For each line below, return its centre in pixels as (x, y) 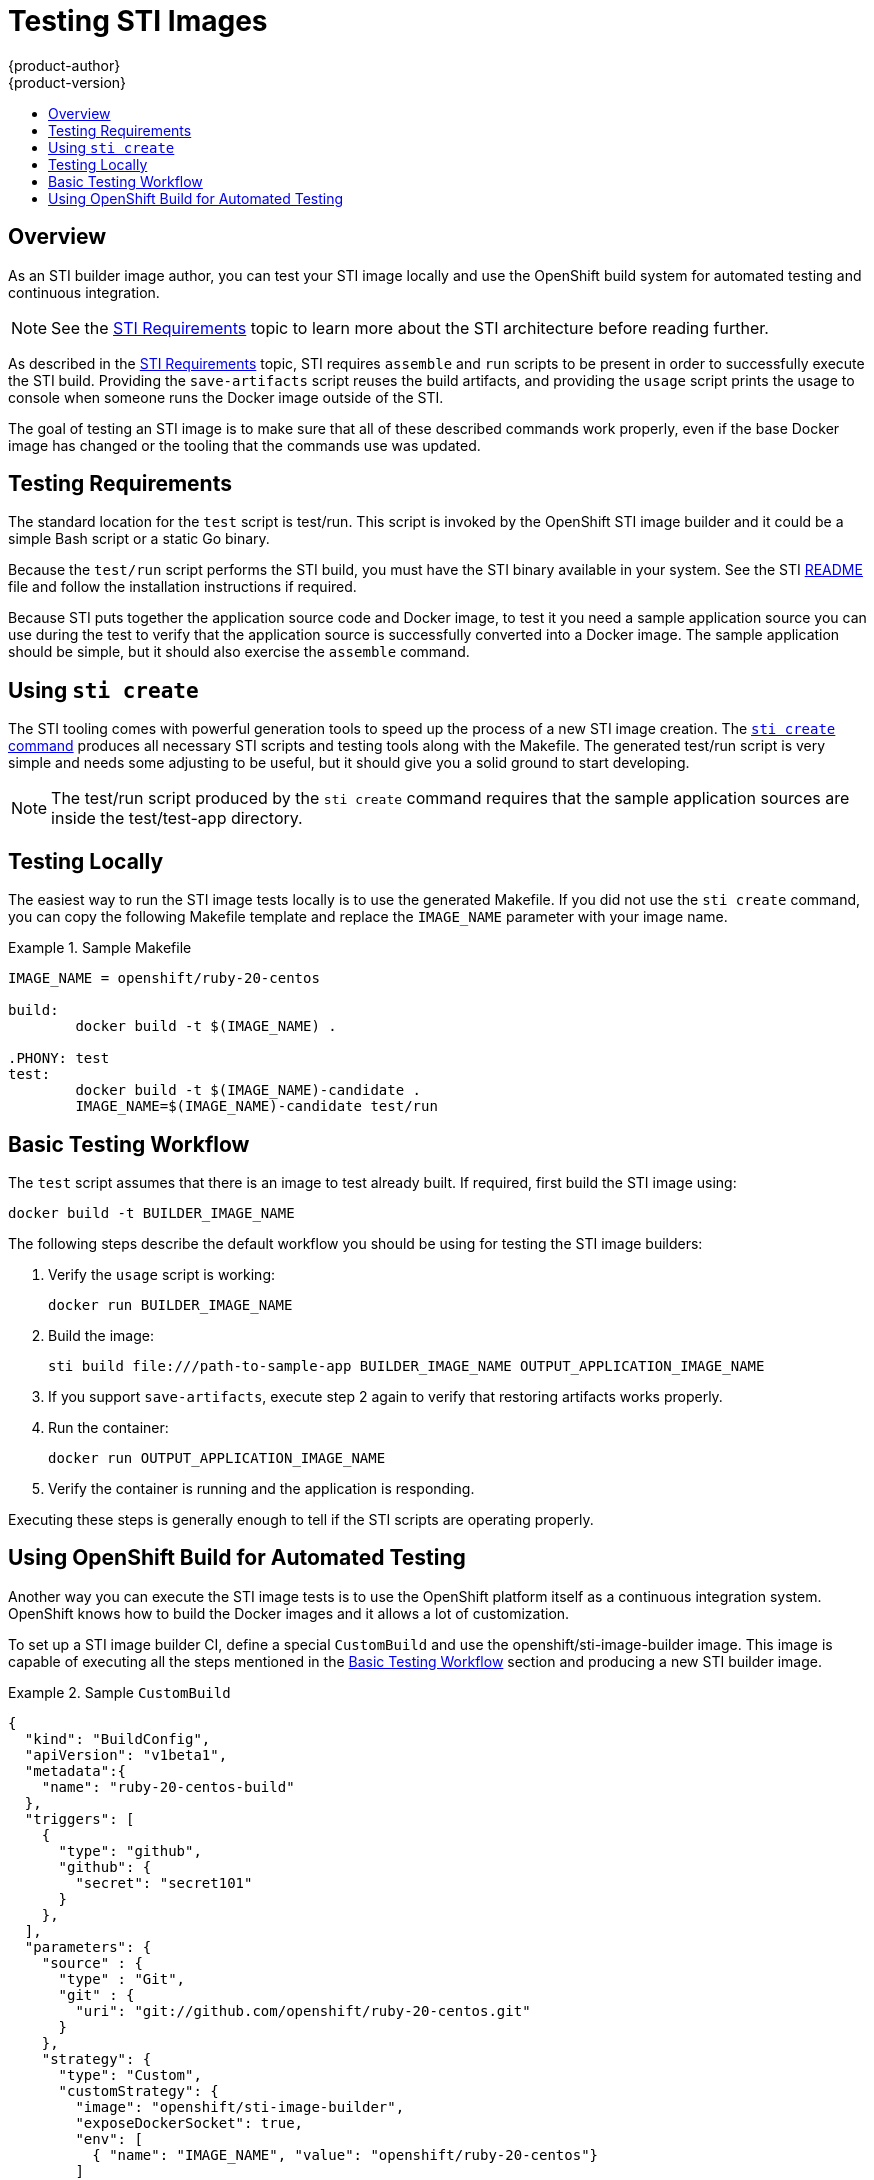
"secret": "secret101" (164, 1882)
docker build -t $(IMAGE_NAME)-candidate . (248, 1090)
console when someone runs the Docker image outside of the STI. (226, 397)
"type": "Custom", (130, 2074)
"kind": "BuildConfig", (117, 1738)
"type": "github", (130, 1850)
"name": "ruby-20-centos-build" (168, 1786)
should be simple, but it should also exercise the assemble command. (239, 652)
